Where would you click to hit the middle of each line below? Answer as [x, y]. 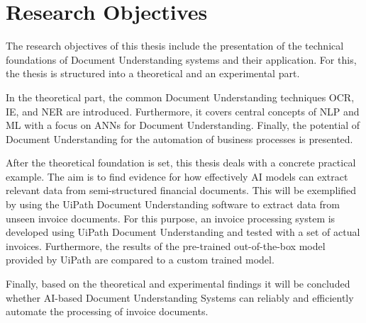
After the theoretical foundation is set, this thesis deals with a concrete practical [181, 163]
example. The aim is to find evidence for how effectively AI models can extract [177, 176]
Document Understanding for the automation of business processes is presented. [179, 138]
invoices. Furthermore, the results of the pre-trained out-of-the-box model [166, 245]
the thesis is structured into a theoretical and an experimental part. [153, 73]
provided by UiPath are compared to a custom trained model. [140, 260]
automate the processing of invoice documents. [107, 311]
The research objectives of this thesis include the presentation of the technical [175, 46]
